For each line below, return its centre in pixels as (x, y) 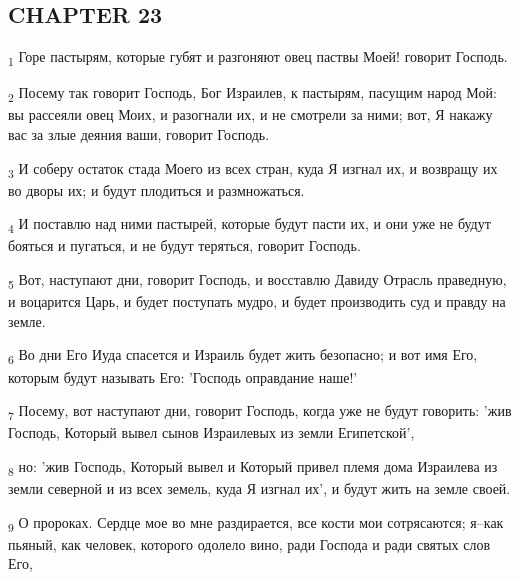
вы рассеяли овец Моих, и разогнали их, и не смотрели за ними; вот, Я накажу (250, 114)
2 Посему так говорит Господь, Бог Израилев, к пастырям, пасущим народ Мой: (252, 94)
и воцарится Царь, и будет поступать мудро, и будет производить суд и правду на (257, 301)
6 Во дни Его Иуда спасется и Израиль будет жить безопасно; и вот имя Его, (243, 356)
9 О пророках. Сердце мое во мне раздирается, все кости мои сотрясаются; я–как (256, 523)
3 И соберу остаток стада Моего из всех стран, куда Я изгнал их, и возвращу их (253, 169)
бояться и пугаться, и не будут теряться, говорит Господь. (184, 245)
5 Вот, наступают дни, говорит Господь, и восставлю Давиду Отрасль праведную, (257, 280)
